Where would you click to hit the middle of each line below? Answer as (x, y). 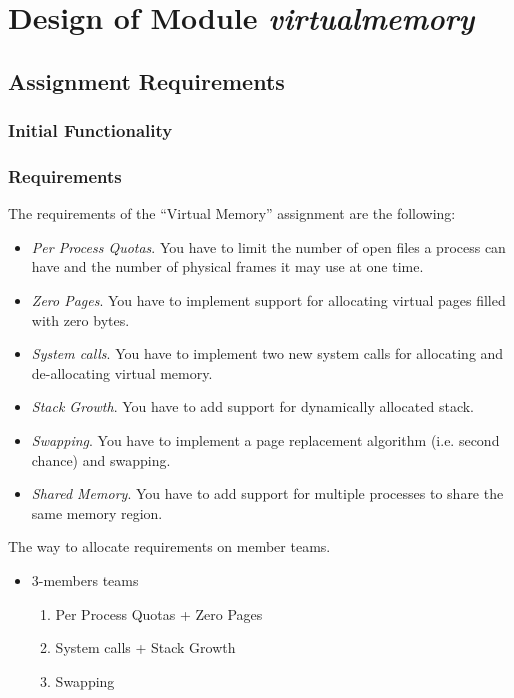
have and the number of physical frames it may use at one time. (227, 266)
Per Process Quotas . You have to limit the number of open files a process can (268, 246)
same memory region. (97, 512)
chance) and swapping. (101, 459)
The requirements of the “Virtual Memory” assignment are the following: (232, 213)
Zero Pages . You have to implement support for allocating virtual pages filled (268, 300)
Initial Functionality (90, 130)
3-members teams (85, 579)
